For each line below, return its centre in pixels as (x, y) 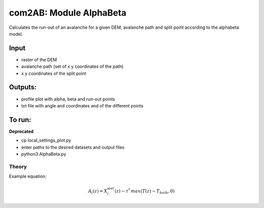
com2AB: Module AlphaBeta (68, 13)
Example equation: (28, 176)
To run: (20, 120)
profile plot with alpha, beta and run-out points (68, 99)
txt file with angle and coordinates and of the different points (82, 105)
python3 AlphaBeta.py (44, 154)
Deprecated (21, 131)
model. (16, 34)
